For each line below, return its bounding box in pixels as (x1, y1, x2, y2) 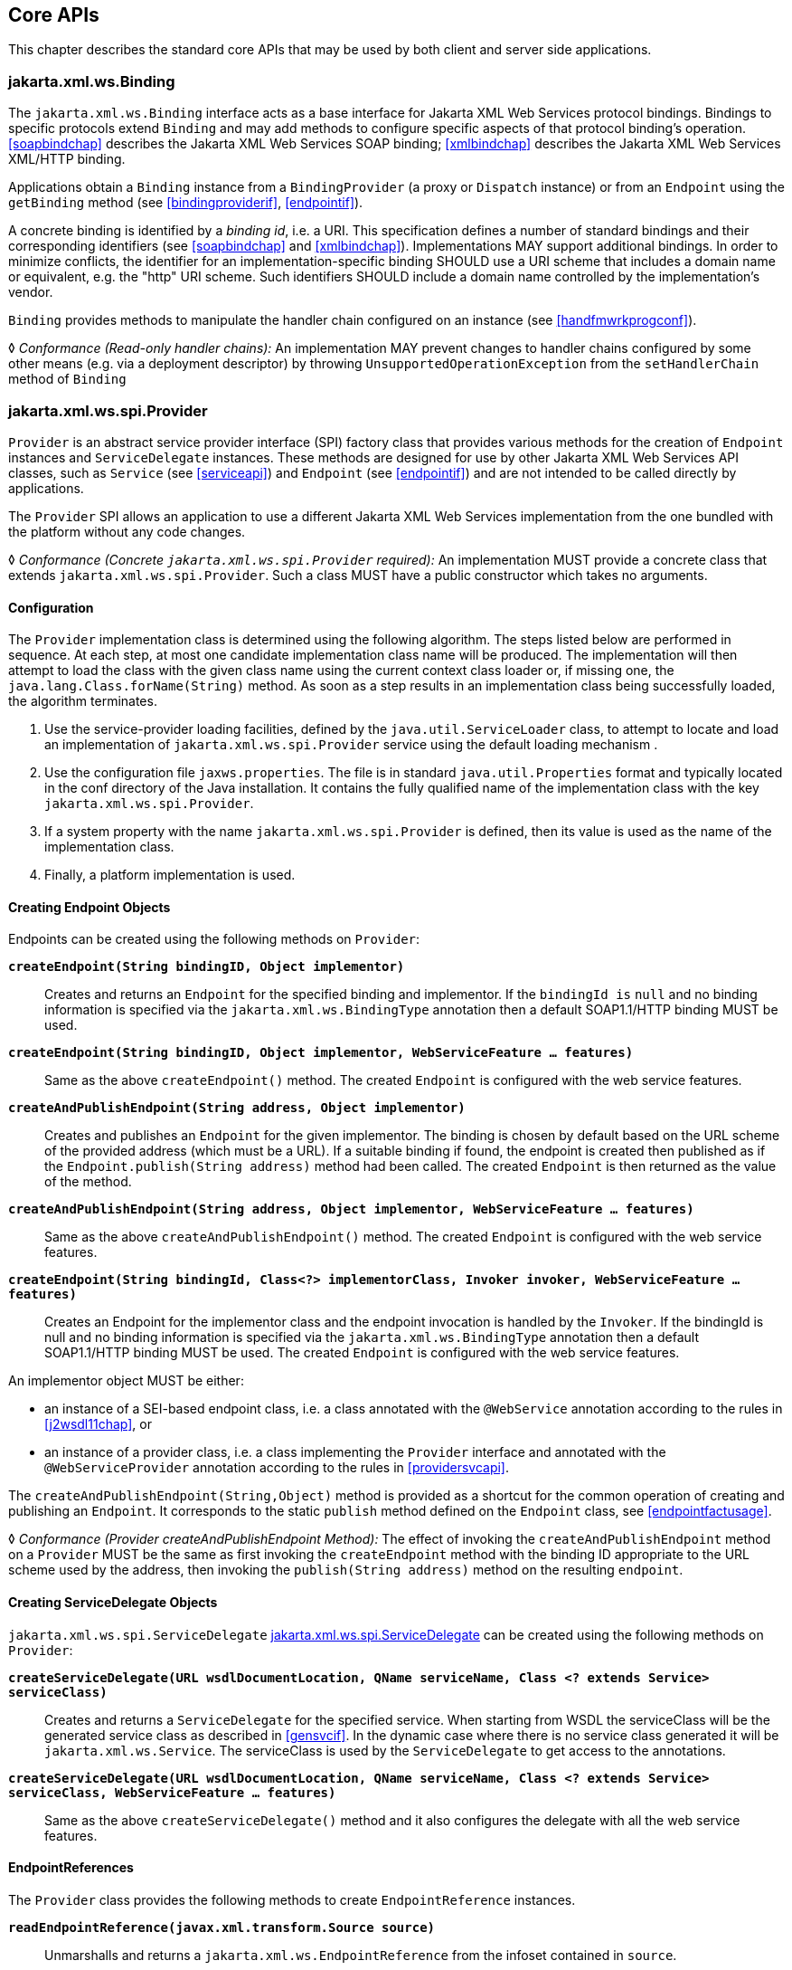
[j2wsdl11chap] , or (44, 1416, 152, 1432)
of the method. (44, 1174, 132, 1190)
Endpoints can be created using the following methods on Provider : (8, 931, 420, 947)
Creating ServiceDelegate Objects (8, 1594, 218, 1610)
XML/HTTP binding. (8, 151, 126, 167)
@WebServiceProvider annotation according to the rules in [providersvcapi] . (44, 1460, 509, 1476)
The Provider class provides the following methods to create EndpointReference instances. (8, 1891, 576, 1908)
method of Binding (8, 371, 127, 387)
